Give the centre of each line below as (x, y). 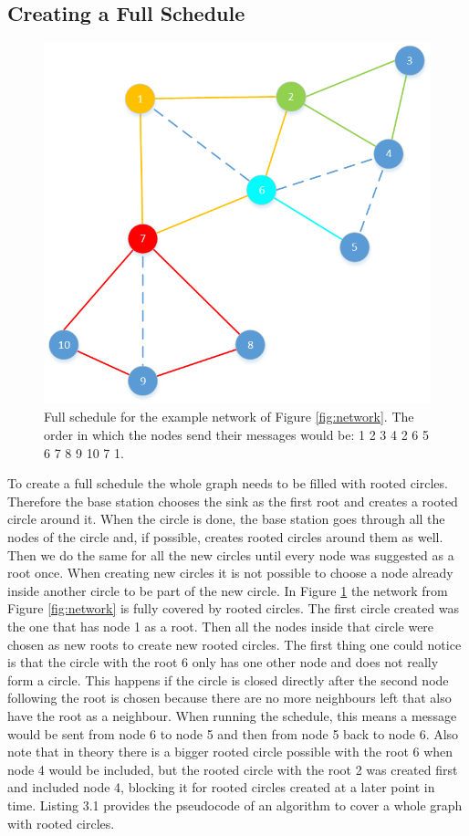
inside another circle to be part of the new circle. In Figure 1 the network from (228, 590)
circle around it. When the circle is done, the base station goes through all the (226, 519)
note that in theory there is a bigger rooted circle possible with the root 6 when (230, 752)
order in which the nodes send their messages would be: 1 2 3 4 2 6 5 (237, 435)
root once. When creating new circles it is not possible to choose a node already (230, 573)
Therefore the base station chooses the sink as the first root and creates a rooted (233, 501)
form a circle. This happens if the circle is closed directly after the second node (228, 679)
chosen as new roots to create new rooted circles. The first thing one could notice (234, 644)
